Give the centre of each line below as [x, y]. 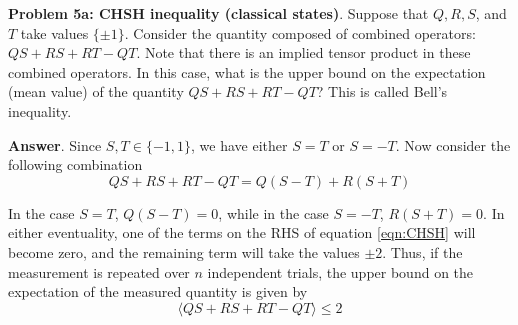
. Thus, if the [422, 251]
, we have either [239, 144]
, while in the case [273, 212]
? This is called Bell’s [382, 91]
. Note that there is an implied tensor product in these [303, 52]
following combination [75, 164]
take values [54, 32]
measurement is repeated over [99, 271]
